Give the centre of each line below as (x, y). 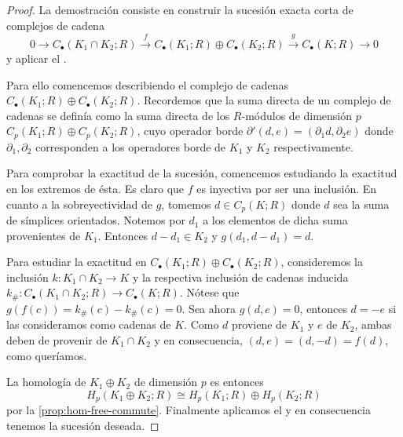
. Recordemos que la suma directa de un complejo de (264, 100)
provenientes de (44, 235)
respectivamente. (313, 146)
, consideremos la (322, 262)
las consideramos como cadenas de (89, 324)
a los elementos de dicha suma (275, 220)
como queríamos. (47, 355)
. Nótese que (209, 292)
